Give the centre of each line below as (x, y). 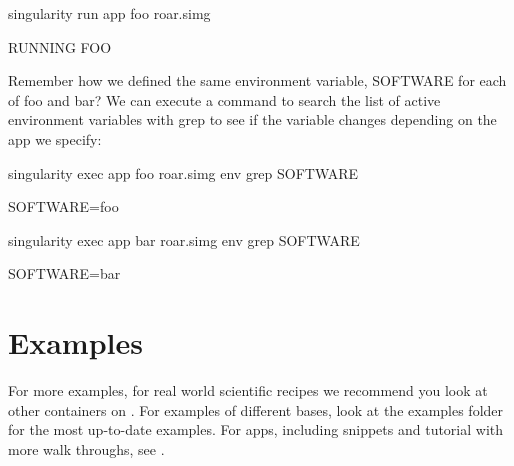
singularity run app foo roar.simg (109, 13)
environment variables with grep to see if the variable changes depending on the (252, 119)
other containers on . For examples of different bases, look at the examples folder (256, 409)
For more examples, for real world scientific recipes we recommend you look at (248, 390)
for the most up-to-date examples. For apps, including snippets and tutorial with (256, 429)
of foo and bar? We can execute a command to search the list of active (224, 99)
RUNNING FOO (60, 46)
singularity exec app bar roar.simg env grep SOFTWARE (184, 239)
